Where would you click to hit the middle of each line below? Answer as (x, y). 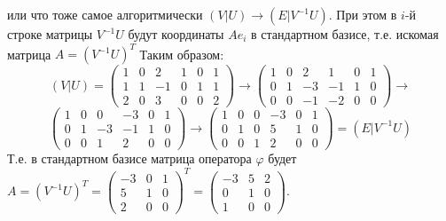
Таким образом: (182, 54)
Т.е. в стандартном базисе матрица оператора (129, 158)
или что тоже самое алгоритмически (105, 14)
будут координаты (176, 34)
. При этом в (363, 14)
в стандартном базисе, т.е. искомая (345, 34)
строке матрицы (50, 34)
